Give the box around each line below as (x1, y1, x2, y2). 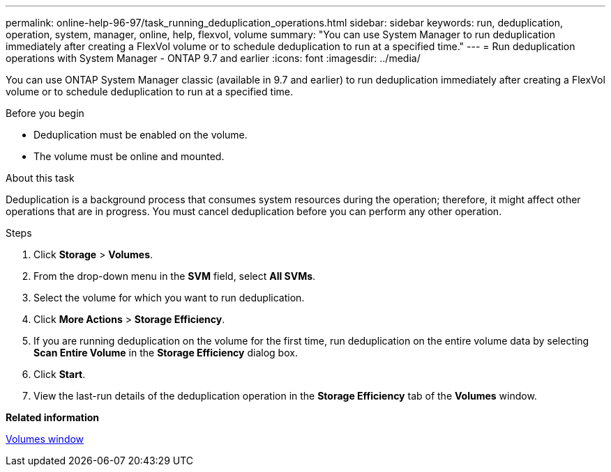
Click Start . (33, 368, 86, 380)
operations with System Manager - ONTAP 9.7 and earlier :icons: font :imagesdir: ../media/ (6, 52, 421, 64)
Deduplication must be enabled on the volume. (33, 129, 248, 141)
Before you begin (6, 107, 84, 119)
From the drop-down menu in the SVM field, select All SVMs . (33, 270, 316, 282)
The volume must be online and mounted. (33, 150, 225, 162)
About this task (6, 172, 75, 184)
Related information (6, 411, 100, 423)
